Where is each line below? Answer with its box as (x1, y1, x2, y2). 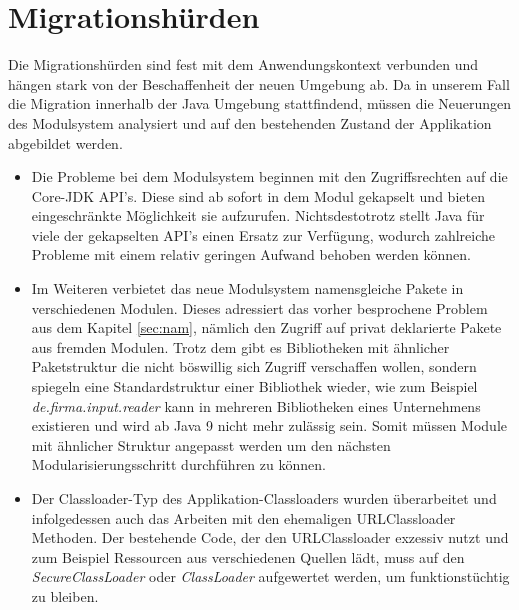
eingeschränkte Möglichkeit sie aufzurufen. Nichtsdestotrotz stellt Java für (31, 205, 485, 226)
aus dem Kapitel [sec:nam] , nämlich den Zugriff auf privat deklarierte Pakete (31, 317, 502, 338)
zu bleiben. (31, 585, 99, 606)
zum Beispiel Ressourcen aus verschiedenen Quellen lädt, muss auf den (31, 546, 465, 567)
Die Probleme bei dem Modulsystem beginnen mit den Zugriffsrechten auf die (31, 166, 508, 187)
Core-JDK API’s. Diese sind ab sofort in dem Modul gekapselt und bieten (31, 185, 485, 206)
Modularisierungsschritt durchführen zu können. (31, 454, 326, 475)
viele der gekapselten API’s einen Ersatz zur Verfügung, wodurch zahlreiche (31, 224, 496, 245)
